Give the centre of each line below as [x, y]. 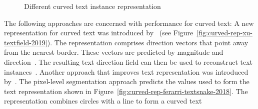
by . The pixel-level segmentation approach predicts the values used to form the [127, 81]
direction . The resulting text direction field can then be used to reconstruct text [128, 61]
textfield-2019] [26, 42]
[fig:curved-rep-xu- [224, 33]
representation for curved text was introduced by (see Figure [99, 33]
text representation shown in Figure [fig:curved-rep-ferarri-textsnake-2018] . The [126, 91]
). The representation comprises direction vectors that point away [148, 42]
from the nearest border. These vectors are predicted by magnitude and [114, 52]
